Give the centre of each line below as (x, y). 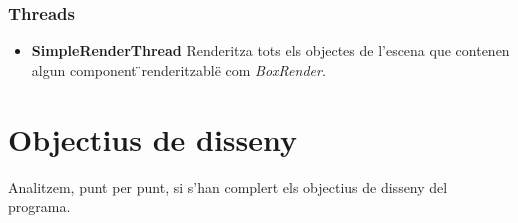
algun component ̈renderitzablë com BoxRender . (178, 69)
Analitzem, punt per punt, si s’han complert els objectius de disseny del (228, 186)
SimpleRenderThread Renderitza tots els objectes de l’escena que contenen (270, 50)
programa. (39, 206)
